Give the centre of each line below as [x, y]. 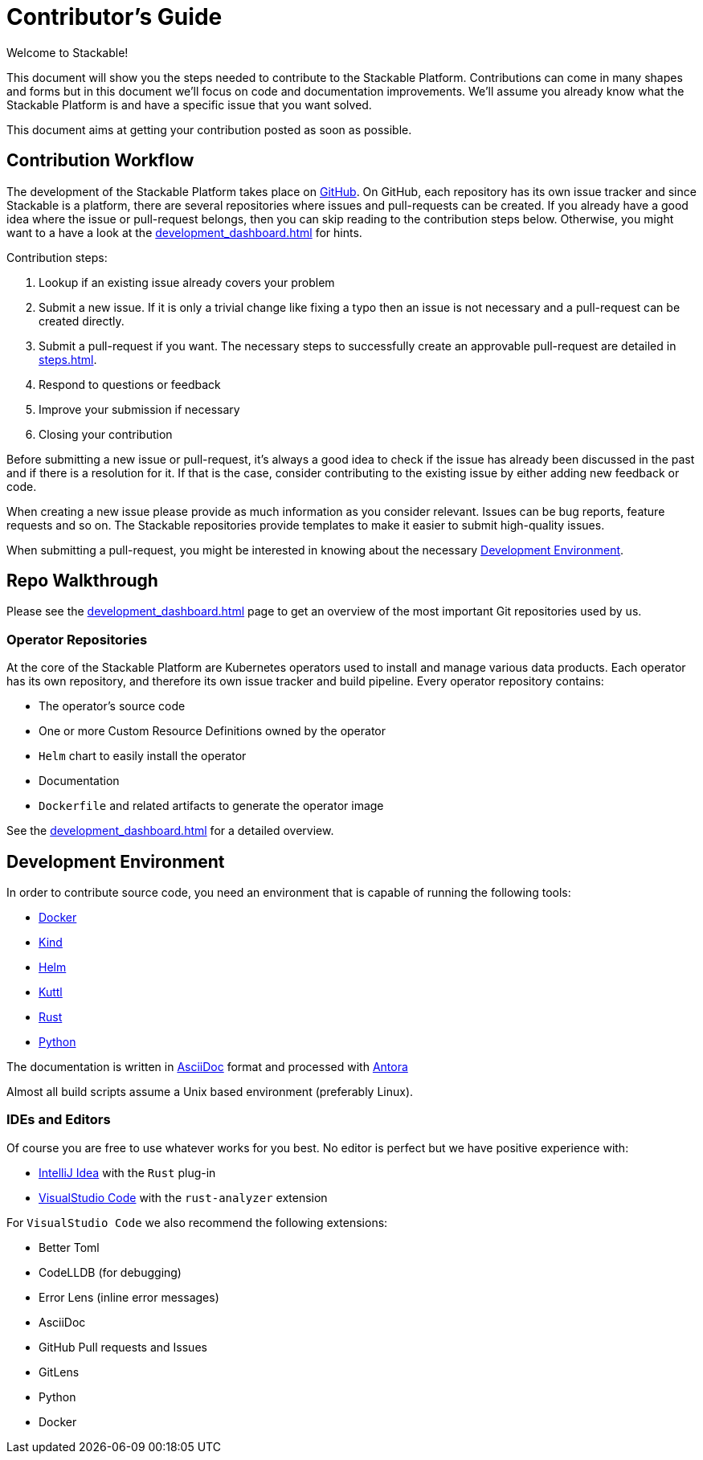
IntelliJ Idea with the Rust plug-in [127, 1172]
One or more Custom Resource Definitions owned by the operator [213, 731]
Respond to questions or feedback [130, 384]
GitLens [59, 1372]
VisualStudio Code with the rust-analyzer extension [183, 1197]
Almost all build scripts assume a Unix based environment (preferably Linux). [210, 1092]
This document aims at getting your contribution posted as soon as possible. [209, 129]
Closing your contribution [106, 434]
